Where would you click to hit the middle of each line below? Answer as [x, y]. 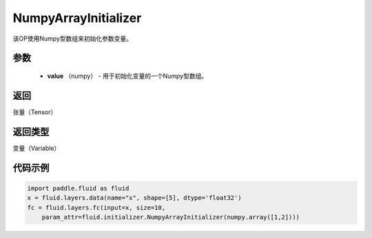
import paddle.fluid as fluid [78, 188]
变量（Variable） [37, 148]
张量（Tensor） [35, 112]
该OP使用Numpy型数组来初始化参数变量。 [72, 39]
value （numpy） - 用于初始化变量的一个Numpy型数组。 [127, 76]
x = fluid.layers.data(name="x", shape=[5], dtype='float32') [134, 198]
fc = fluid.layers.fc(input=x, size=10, [96, 207]
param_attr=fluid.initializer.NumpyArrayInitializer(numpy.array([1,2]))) [170, 217]
